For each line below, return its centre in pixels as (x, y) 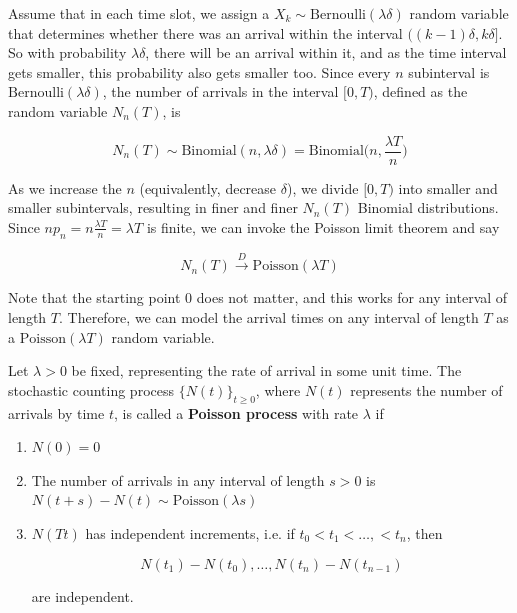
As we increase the (65, 187)
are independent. (82, 595)
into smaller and (448, 187)
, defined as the (420, 91)
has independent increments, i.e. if (190, 532)
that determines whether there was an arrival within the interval (205, 32)
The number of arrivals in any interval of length (178, 479)
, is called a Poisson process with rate (236, 412)
